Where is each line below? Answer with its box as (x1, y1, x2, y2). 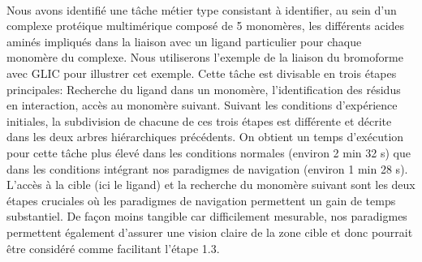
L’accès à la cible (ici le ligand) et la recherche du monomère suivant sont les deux (6, 176, 416, 193)
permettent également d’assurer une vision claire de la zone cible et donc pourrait (6, 223, 413, 240)
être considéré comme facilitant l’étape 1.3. (6, 239, 220, 256)
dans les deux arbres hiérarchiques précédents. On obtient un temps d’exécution (6, 128, 404, 145)
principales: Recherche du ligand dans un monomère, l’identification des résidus (6, 80, 401, 97)
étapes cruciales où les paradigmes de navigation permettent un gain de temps (6, 191, 396, 208)
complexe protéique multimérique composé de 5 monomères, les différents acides (6, 17, 405, 34)
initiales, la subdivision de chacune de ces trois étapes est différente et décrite (6, 112, 392, 129)
